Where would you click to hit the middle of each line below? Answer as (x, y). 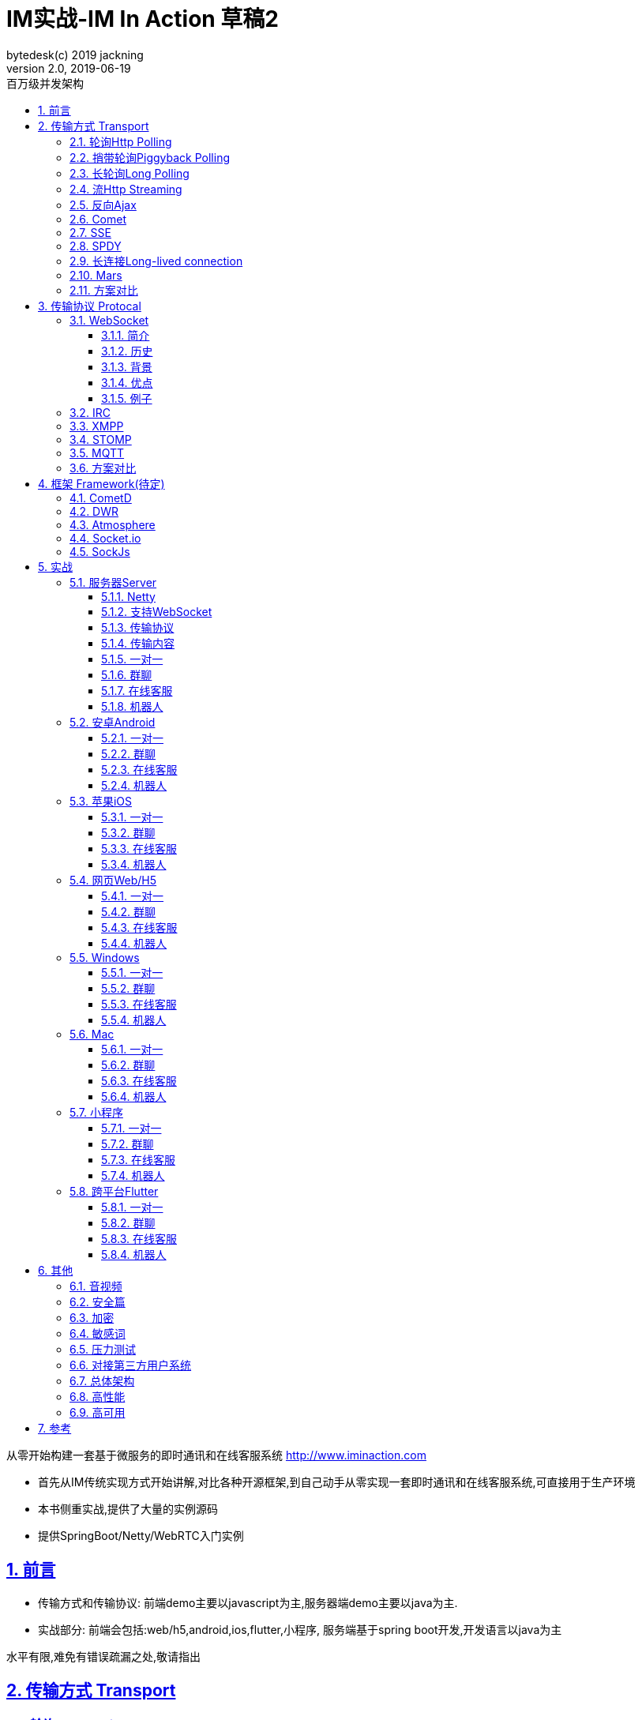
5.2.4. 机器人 (134, 785)
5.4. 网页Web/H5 (113, 880)
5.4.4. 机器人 (134, 943)
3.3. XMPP (97, 426)
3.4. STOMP (101, 439)
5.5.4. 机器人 (134, 1020)
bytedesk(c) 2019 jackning (75, 54)
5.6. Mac (92, 1034)
